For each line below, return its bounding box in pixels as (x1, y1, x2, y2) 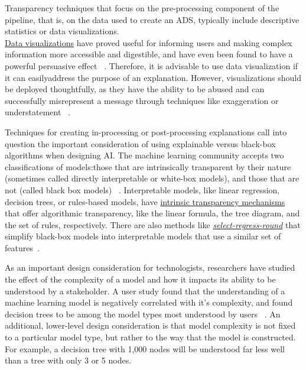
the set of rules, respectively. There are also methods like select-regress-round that (5, 218, 301, 231)
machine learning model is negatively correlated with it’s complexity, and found (5, 296, 293, 309)
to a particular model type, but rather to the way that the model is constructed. (5, 331, 296, 343)
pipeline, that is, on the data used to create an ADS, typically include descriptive (5, 13, 300, 25)
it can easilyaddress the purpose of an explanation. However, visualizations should (5, 71, 301, 83)
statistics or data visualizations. (5, 25, 119, 37)
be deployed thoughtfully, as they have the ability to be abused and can (5, 83, 265, 95)
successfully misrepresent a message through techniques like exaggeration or (5, 94, 279, 106)
